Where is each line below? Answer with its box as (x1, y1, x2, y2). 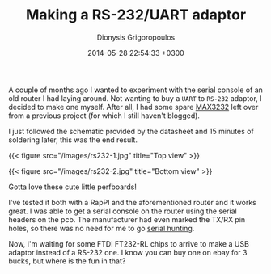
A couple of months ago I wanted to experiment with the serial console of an (8, 85, 263, 95)
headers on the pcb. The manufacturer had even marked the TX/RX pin (8, 214, 246, 224)
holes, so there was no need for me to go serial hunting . (8, 223, 195, 233)
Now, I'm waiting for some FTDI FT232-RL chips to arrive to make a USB (8, 238, 249, 248)
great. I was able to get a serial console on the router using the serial (8, 206, 237, 216)
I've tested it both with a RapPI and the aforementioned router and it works (8, 197, 256, 207)
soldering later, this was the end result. (8, 135, 138, 145)
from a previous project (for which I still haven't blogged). (8, 111, 201, 120)
